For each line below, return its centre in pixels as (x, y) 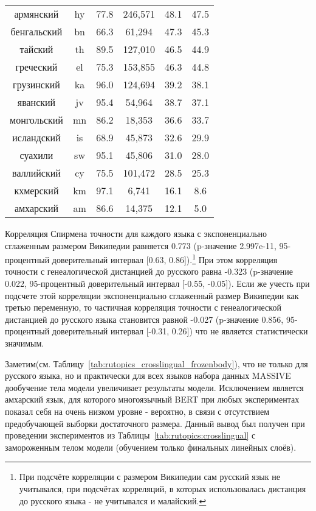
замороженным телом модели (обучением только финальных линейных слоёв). (151, 447)
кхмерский (36, 190)
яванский (36, 102)
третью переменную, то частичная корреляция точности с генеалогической (143, 307)
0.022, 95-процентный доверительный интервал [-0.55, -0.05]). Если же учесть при (157, 284)
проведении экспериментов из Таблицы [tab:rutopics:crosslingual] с (130, 435)
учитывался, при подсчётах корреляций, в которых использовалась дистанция (163, 488)
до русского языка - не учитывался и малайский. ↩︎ (113, 500)
